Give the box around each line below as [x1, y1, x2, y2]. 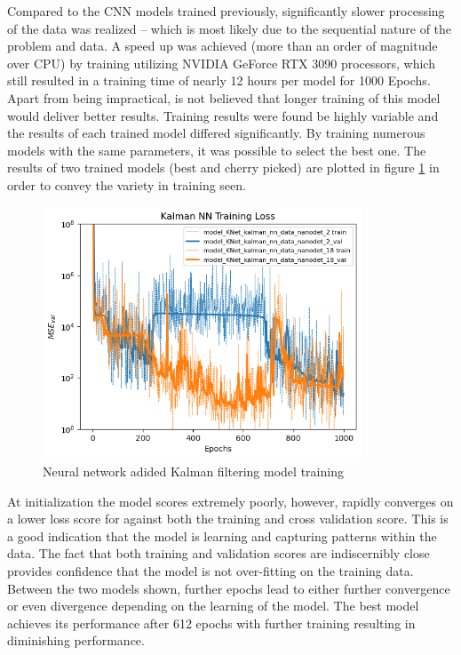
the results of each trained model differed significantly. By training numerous [7, 124, 425, 142]
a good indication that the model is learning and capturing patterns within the [7, 526, 437, 545]
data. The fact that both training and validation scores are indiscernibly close [7, 544, 430, 563]
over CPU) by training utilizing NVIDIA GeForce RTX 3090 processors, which [7, 53, 435, 72]
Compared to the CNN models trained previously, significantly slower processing [7, 2, 445, 20]
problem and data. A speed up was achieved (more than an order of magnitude [7, 36, 438, 55]
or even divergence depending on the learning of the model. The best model [7, 596, 419, 615]
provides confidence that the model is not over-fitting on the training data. [7, 561, 414, 579]
